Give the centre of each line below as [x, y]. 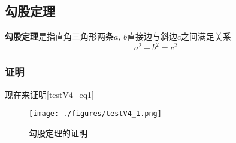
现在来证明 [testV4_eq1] [50, 94]
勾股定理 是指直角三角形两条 [59, 36]
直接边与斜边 [152, 36]
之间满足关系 [206, 36]
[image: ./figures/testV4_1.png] [95, 114]
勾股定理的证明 [58, 132]
